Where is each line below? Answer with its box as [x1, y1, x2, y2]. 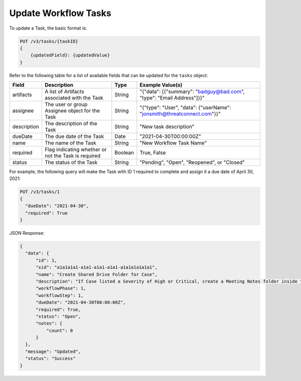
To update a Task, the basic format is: [9, 25, 87, 31]
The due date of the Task [44, 133, 104, 140]
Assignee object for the [44, 107, 100, 114]
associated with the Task [44, 94, 104, 101]
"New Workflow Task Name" [139, 139, 207, 146]
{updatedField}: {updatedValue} [30, 53, 110, 58]
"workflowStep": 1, [36, 292, 84, 298]
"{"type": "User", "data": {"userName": [139, 104, 231, 111]
